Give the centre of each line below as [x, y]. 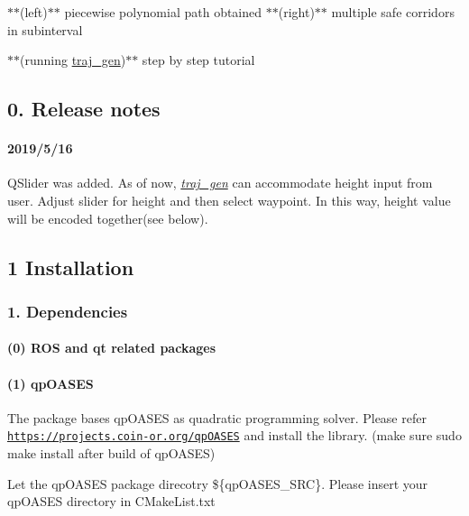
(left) [34, 12]
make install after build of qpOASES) [111, 453]
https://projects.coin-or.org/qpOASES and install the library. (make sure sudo [234, 435]
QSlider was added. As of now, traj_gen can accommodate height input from [220, 183]
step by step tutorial [198, 60]
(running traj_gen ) [73, 60]
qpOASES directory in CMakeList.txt [111, 501]
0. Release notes [84, 109]
